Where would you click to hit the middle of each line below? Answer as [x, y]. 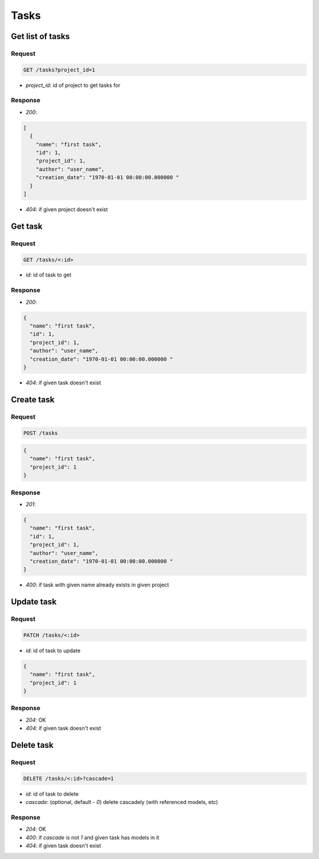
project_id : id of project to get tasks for [73, 85]
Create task [33, 399]
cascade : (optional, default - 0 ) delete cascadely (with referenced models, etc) [122, 802]
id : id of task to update [53, 650]
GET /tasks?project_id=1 [59, 70]
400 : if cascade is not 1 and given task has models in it [92, 837]
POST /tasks [41, 433]
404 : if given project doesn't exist [67, 209]
